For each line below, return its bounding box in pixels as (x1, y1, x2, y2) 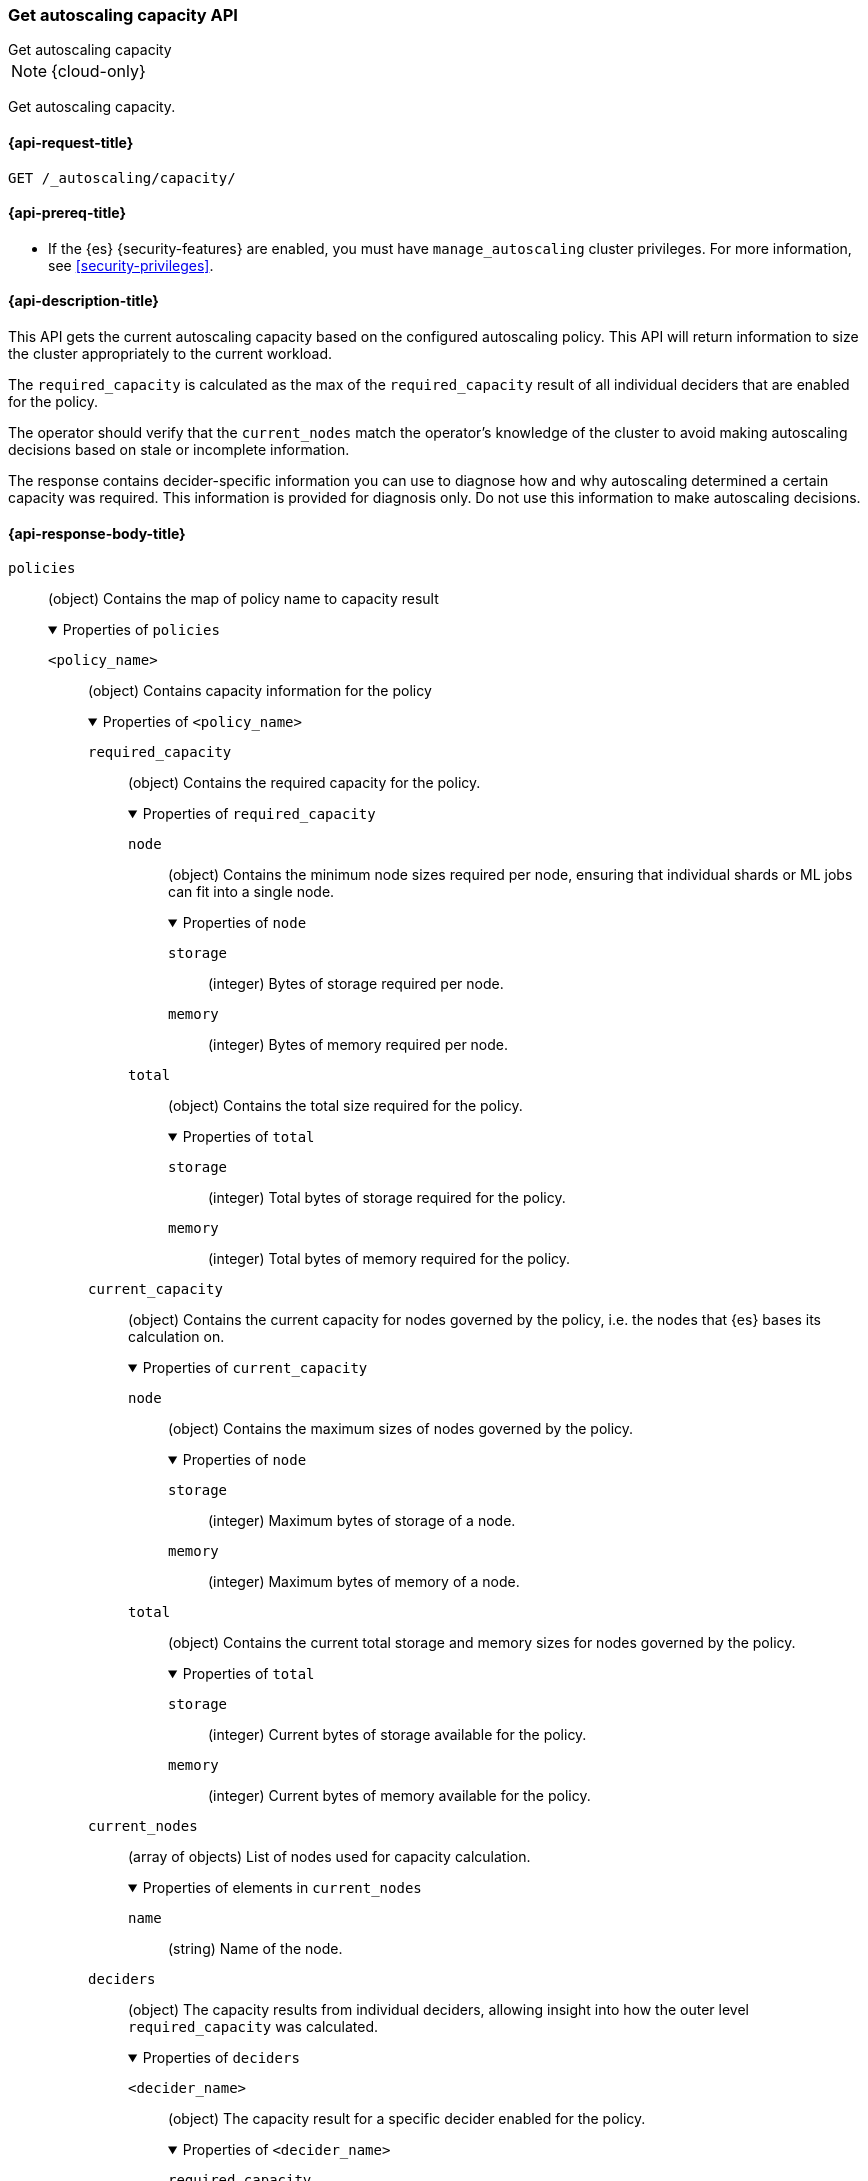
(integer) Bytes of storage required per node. (208, 975, 504, 993)
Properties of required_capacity (142, 805, 376, 823)
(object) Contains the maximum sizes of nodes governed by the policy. (168, 1420, 634, 1438)
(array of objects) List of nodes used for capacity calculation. (128, 1848, 531, 1866)
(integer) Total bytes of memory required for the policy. (208, 1250, 571, 1268)
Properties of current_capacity (142, 1359, 368, 1377)
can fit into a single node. (168, 883, 335, 901)
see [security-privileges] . (48, 256, 214, 274)
